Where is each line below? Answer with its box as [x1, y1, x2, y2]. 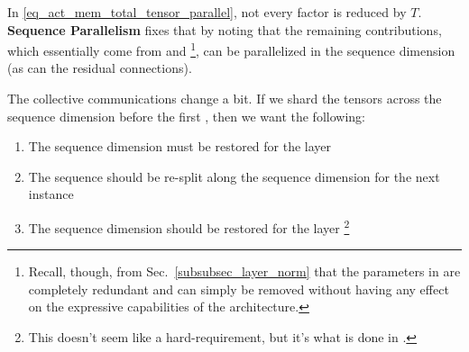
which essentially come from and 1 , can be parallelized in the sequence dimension [7, 39, 455, 59]
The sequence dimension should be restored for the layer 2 [28, 216, 350, 237]
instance [28, 185, 74, 203]
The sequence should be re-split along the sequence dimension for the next [28, 167, 440, 185]
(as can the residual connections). [7, 59, 192, 77]
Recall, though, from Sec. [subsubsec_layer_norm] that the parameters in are [28, 262, 461, 281]
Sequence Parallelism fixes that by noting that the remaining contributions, [7, 20, 442, 39]
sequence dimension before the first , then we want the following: [7, 106, 365, 125]
